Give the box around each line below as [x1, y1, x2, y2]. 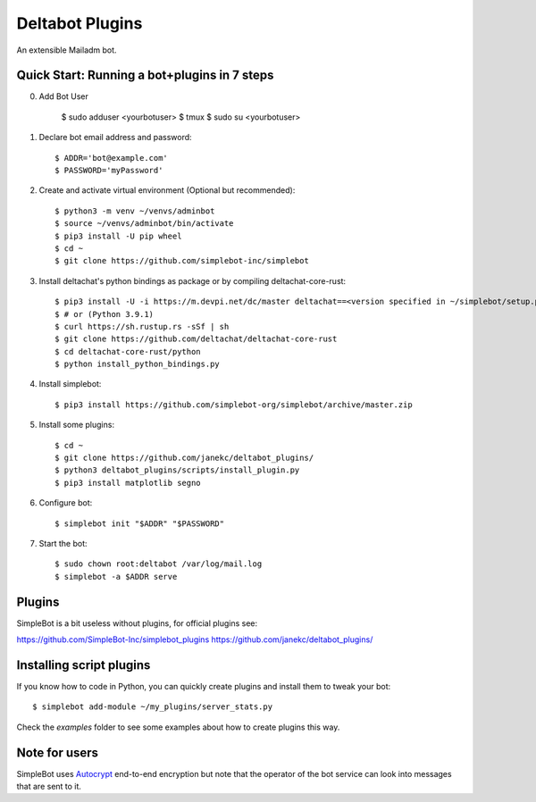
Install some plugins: [38, 420, 115, 430]
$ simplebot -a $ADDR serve [54, 572, 178, 581]
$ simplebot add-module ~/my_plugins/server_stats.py [32, 702, 272, 712]
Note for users [16, 745, 98, 760]
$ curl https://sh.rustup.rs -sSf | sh [54, 322, 230, 331]
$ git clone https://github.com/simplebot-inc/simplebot [54, 255, 310, 266]
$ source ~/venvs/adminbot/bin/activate [54, 219, 234, 229]
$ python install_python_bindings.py [54, 359, 221, 370]
